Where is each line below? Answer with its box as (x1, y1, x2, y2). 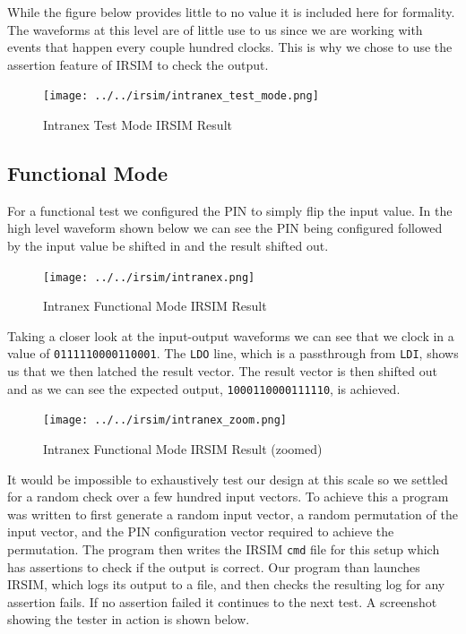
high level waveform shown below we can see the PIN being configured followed (7, 218, 443, 237)
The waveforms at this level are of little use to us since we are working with (7, 20, 423, 39)
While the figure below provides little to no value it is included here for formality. (7, 3, 455, 21)
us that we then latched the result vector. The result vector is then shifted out (7, 362, 438, 381)
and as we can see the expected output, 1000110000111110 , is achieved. (7, 379, 401, 398)
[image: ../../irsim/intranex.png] (43, 270, 255, 284)
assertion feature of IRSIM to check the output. (7, 55, 269, 73)
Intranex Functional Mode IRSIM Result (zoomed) (43, 440, 323, 458)
